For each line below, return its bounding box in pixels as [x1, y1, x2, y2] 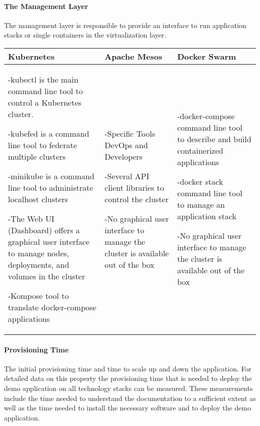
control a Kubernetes [8, 96, 81, 108]
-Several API [104, 170, 149, 182]
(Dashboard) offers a [8, 224, 80, 236]
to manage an [177, 199, 225, 211]
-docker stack [177, 176, 223, 188]
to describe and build [177, 133, 251, 145]
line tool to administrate [8, 181, 93, 193]
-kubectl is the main [8, 73, 78, 85]
